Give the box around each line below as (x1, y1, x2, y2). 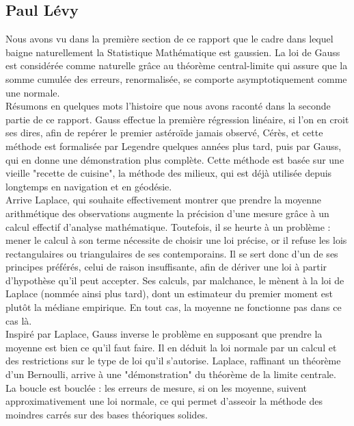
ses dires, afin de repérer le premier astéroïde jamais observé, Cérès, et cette (5, 125, 323, 140)
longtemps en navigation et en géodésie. (5, 179, 172, 193)
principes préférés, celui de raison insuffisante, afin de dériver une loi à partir (5, 260, 327, 274)
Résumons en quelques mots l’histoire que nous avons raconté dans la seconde (5, 99, 331, 113)
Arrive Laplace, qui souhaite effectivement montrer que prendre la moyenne (5, 192, 322, 207)
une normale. (5, 85, 60, 99)
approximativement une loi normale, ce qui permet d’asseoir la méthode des (5, 394, 323, 408)
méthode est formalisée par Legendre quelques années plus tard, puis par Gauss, (5, 138, 342, 153)
